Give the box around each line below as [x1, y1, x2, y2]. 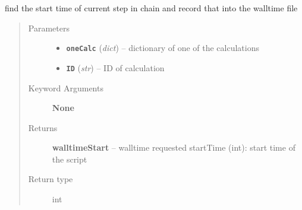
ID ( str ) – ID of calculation [66, 61, 165, 74]
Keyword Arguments [28, 81, 103, 94]
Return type [28, 173, 73, 185]
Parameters [28, 21, 70, 34]
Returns [28, 121, 58, 133]
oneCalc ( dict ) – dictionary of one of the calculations [66, 42, 260, 54]
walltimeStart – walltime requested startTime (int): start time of [52, 141, 295, 154]
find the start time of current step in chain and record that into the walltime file [5, 2, 298, 14]
